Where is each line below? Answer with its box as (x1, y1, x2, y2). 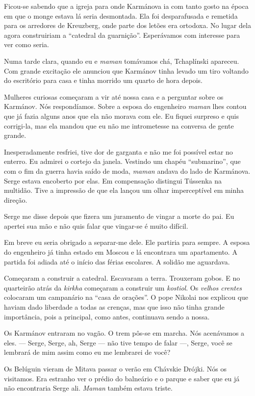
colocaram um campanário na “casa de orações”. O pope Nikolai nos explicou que (4, 292, 249, 302)
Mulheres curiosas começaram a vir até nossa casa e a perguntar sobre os (4, 91, 224, 102)
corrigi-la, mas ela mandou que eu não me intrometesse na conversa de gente (4, 120, 234, 131)
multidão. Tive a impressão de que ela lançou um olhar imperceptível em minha (4, 185, 244, 195)
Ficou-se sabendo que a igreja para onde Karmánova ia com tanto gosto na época (4, 1, 249, 11)
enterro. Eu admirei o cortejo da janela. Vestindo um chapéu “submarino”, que (4, 156, 241, 166)
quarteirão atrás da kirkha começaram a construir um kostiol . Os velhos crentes (4, 282, 242, 292)
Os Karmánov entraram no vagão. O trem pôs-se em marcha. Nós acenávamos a (4, 328, 245, 338)
